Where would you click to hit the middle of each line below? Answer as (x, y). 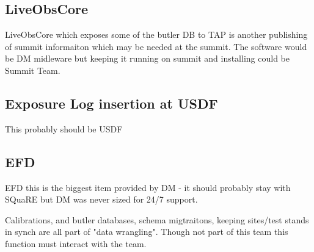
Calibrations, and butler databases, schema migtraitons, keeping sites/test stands (157, 219)
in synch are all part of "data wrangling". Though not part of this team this (147, 232)
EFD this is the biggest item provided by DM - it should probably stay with (148, 187)
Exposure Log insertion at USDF (111, 103)
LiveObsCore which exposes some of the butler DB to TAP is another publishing (156, 34)
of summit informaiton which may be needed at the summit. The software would (156, 46)
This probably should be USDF (64, 128)
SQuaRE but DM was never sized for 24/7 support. (101, 199)
